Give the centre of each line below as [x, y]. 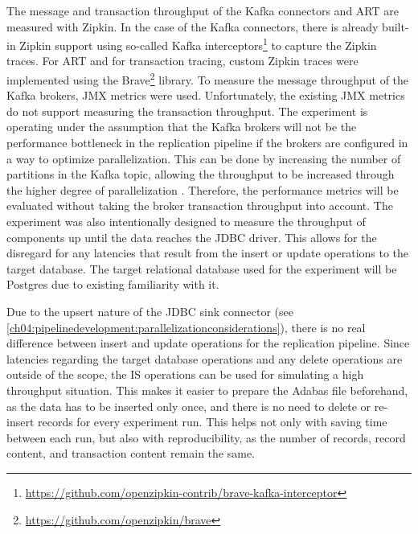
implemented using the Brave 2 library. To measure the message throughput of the [208, 78]
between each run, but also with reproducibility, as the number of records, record [206, 437]
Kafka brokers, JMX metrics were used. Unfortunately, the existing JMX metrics [206, 95]
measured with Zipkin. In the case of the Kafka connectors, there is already [193, 26]
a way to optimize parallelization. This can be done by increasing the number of [204, 158]
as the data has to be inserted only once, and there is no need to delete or [189, 406]
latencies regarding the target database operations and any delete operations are [205, 358]
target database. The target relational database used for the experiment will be [202, 268]
